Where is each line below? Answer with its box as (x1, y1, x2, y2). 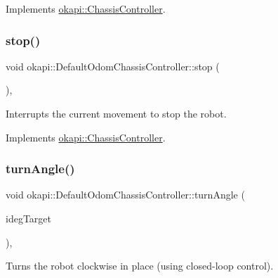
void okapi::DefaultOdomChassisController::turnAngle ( (6, 187, 245, 202)
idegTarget (6, 211, 51, 225)
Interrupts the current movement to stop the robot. (6, 106, 227, 120)
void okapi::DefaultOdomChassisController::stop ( (6, 58, 220, 73)
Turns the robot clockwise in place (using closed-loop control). (6, 258, 274, 273)
